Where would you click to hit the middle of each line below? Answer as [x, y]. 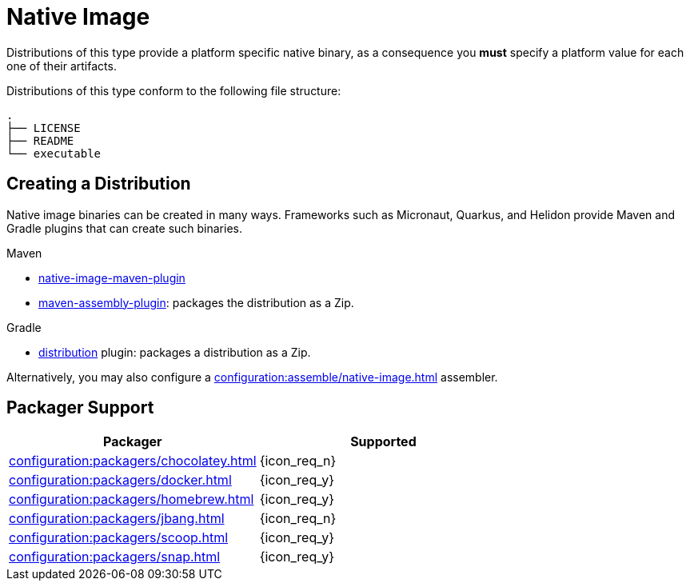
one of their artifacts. [62, 66]
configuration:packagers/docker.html [120, 480]
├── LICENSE [44, 128]
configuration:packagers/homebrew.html [132, 499]
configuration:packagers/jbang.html [117, 519]
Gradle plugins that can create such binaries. [124, 228]
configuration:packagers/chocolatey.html [133, 461]
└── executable [54, 153]
